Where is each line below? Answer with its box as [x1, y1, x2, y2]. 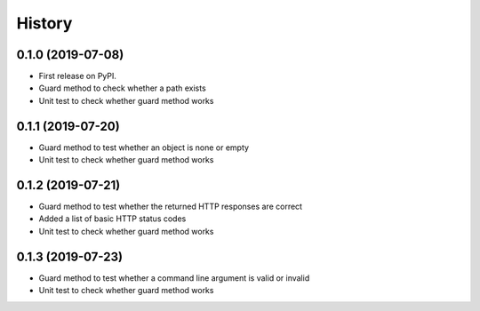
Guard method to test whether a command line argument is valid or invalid [38, 272, 310, 283]
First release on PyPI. [38, 71, 117, 82]
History [16, 13, 73, 33]
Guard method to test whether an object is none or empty [38, 142, 249, 153]
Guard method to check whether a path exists [38, 83, 206, 93]
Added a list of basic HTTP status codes [38, 213, 187, 224]
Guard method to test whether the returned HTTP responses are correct [38, 201, 302, 212]
